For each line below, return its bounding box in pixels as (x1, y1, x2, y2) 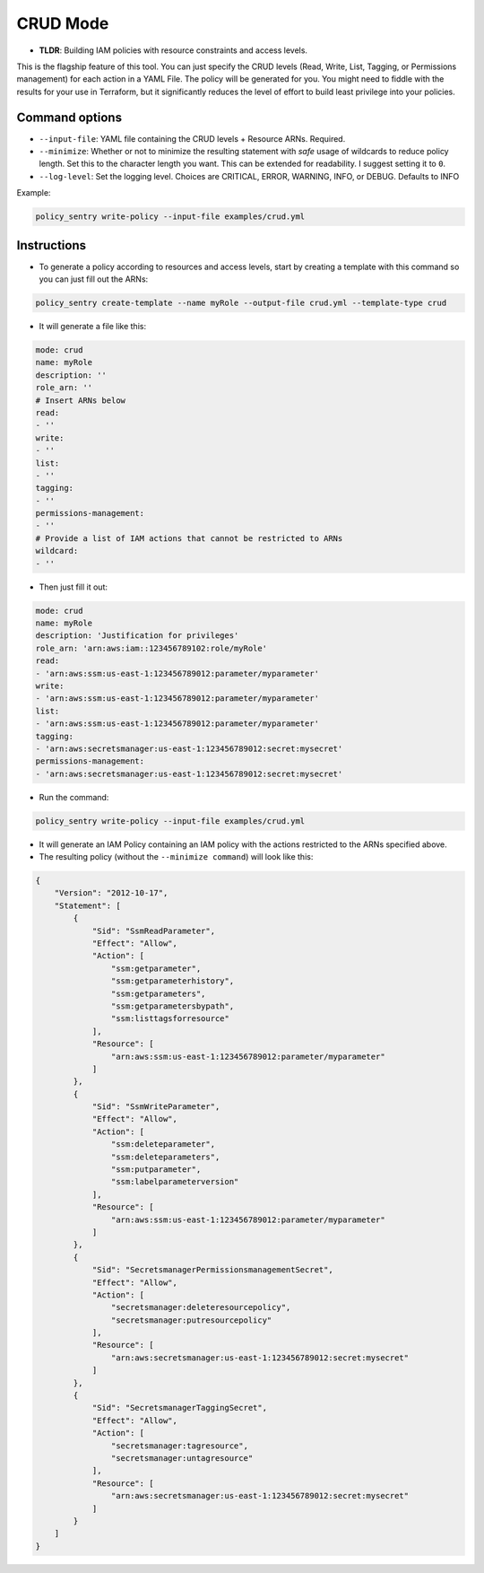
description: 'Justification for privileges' (35, 631, 239, 641)
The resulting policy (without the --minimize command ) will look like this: (39, 852, 314, 862)
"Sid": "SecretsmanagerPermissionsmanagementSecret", (91, 1265, 333, 1275)
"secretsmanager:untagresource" (110, 1454, 254, 1463)
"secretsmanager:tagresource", (110, 1440, 248, 1451)
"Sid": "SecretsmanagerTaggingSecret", (91, 1403, 268, 1413)
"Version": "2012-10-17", (54, 888, 169, 898)
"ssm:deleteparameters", (110, 1151, 220, 1162)
